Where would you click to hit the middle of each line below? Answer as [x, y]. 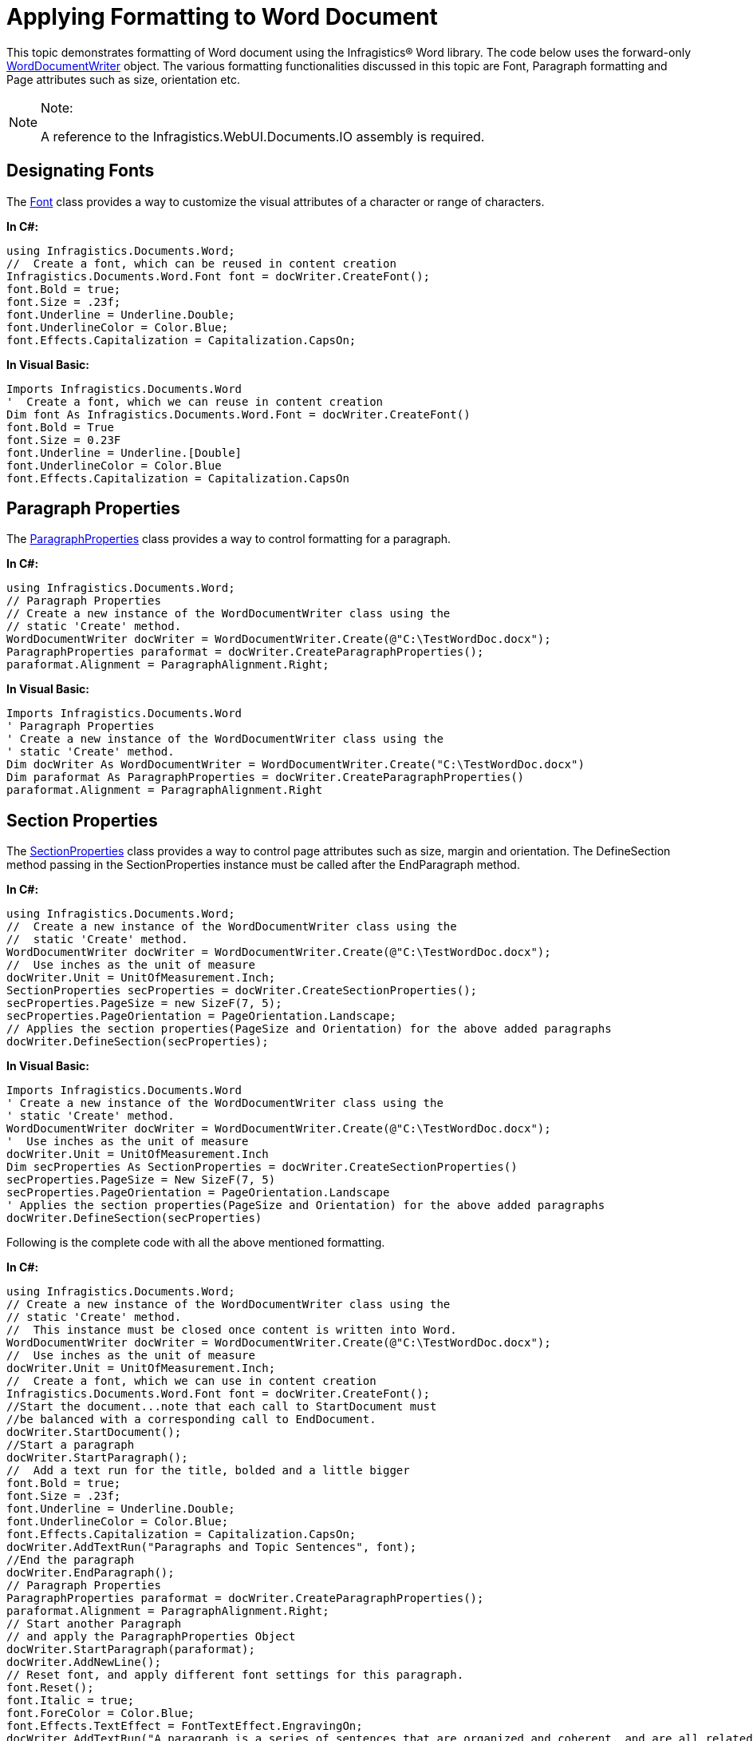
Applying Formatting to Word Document [222, 17]
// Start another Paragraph [94, 1624]
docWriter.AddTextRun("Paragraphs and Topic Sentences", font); [212, 1547]
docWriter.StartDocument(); [94, 1432]
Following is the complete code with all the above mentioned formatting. [196, 1243]
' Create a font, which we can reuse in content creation [195, 401]
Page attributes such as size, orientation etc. [123, 79]
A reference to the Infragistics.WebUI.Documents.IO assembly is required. [263, 136]
